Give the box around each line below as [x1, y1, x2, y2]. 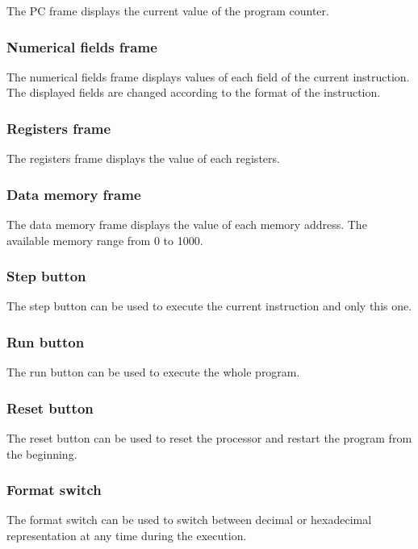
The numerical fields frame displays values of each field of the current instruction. [6, 68, 410, 85]
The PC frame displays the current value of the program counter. [6, 2, 329, 19]
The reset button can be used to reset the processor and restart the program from [6, 430, 412, 447]
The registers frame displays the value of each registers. [6, 150, 280, 167]
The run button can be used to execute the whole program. [6, 364, 300, 381]
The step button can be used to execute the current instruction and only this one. [6, 297, 412, 314]
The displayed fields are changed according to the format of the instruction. [6, 84, 381, 101]
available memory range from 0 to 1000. [6, 231, 203, 248]
